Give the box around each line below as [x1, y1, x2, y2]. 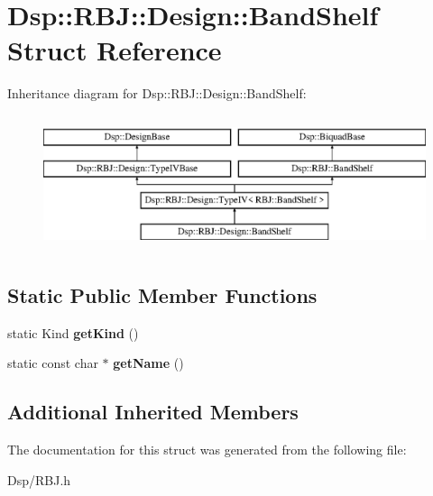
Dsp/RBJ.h [7, 470, 71, 489]
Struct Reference [7, 32, 222, 69]
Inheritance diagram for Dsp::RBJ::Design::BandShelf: [7, 84, 307, 103]
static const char [7, 354, 98, 372]
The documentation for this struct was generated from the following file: [7, 440, 407, 459]
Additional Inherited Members [7, 398, 299, 426]
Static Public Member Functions [7, 281, 318, 309]
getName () [113, 354, 184, 372]
